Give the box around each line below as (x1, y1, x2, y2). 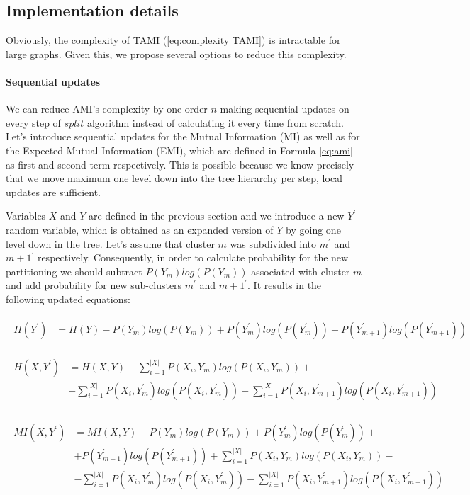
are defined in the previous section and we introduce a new (89, 208, 345, 223)
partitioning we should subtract (6, 263, 142, 278)
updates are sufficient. (6, 184, 101, 199)
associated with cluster (251, 263, 350, 278)
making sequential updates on (220, 101, 349, 116)
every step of (6, 115, 61, 130)
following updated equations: (6, 291, 130, 306)
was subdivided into (230, 236, 317, 251)
